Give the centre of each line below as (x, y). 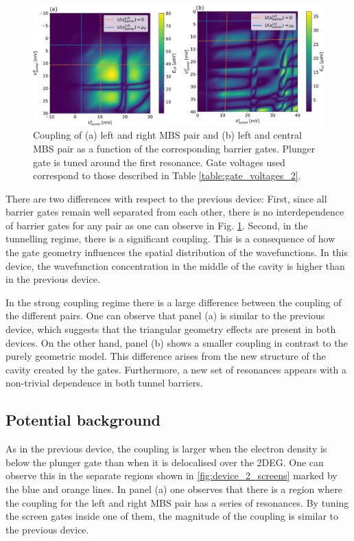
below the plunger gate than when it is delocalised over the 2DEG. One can (165, 462)
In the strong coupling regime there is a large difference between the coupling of (174, 302)
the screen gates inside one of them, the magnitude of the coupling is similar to (172, 516)
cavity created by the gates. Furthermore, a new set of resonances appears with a (176, 369)
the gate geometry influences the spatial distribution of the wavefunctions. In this (177, 252)
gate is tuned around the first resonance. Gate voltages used (159, 162)
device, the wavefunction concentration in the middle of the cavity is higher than (175, 265)
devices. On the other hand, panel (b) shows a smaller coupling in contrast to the (177, 342)
